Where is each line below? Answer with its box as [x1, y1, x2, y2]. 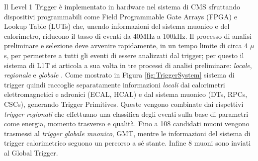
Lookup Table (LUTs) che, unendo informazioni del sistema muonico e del [4, 21, 230, 31]
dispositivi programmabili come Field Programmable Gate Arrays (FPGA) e [4, 11, 237, 21]
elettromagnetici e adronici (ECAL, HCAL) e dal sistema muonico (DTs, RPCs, [4, 89, 248, 99]
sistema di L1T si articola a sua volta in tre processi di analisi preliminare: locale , [4, 60, 252, 70]
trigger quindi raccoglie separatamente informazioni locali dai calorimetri [4, 79, 225, 89]
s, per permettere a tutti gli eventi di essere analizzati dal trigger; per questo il [4, 50, 244, 60]
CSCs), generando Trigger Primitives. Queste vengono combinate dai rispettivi [4, 98, 244, 109]
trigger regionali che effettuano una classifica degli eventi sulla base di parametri [4, 108, 249, 119]
